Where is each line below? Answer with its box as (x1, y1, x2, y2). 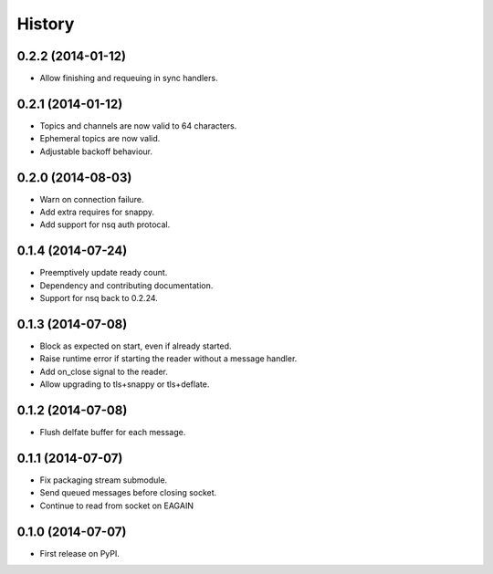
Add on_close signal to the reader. (39, 366, 168, 377)
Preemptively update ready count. (39, 267, 168, 278)
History (16, 14, 75, 34)
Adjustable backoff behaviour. (39, 146, 152, 157)
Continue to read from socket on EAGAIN (39, 500, 194, 511)
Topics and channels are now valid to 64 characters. (39, 120, 237, 131)
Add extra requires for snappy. (39, 206, 155, 218)
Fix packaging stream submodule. (39, 475, 168, 485)
